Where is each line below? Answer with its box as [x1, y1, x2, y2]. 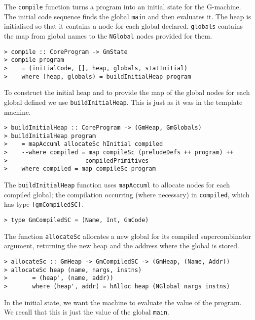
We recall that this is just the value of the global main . [4, 307, 169, 317]
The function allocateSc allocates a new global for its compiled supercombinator [4, 230, 251, 241]
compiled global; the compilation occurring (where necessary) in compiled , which [4, 189, 250, 199]
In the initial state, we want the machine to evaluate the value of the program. [4, 297, 242, 307]
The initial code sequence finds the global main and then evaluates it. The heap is [4, 11, 251, 21]
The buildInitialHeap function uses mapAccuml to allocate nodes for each [4, 180, 230, 190]
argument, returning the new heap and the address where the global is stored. [4, 240, 239, 251]
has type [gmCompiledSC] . [4, 199, 83, 209]
